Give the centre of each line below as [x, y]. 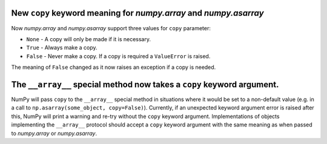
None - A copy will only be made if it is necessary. [89, 39]
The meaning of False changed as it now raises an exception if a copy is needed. [114, 67]
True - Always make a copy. [62, 48]
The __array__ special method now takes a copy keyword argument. [145, 84]
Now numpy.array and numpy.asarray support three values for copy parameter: [111, 28]
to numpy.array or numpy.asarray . [54, 133]
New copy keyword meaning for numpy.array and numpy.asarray [137, 13]
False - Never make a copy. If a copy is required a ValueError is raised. [118, 56]
